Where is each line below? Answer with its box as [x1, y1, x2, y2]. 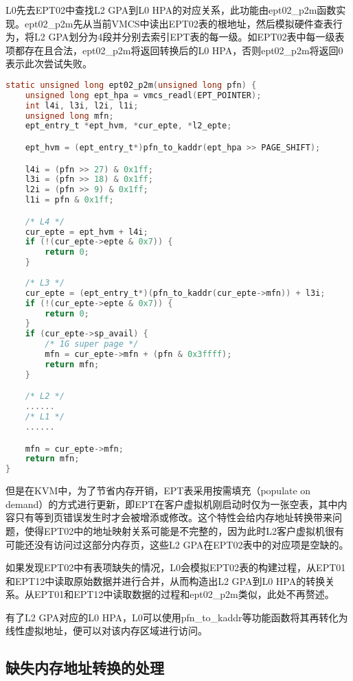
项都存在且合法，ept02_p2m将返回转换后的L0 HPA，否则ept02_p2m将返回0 [5, 43, 343, 57]
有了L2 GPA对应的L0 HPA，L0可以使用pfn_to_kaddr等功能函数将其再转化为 [5, 610, 348, 624]
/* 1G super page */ [45, 339, 139, 349]
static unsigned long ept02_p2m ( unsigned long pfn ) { [5, 80, 257, 90]
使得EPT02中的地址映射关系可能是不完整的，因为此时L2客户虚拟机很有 [24, 523, 344, 538]
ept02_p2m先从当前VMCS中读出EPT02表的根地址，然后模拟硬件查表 [24, 16, 333, 30]
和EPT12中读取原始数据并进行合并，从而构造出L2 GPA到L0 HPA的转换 [5, 573, 326, 588]
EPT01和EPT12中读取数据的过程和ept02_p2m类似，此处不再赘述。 [34, 587, 334, 601]
